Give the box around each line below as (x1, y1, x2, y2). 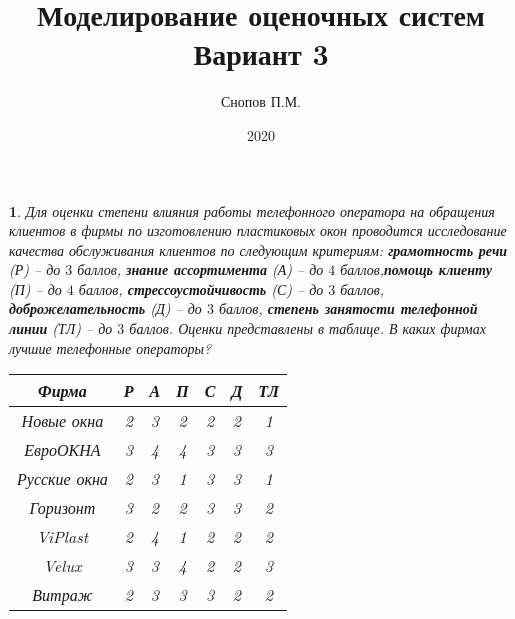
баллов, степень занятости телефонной (218, 298, 478, 319)
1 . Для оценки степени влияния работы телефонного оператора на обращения (9, 200, 495, 221)
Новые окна (21, 409, 104, 433)
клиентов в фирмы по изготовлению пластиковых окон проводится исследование (9, 220, 507, 241)
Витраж (32, 583, 93, 607)
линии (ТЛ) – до (9, 318, 113, 339)
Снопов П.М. (221, 91, 301, 112)
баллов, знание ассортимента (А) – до (77, 259, 324, 280)
